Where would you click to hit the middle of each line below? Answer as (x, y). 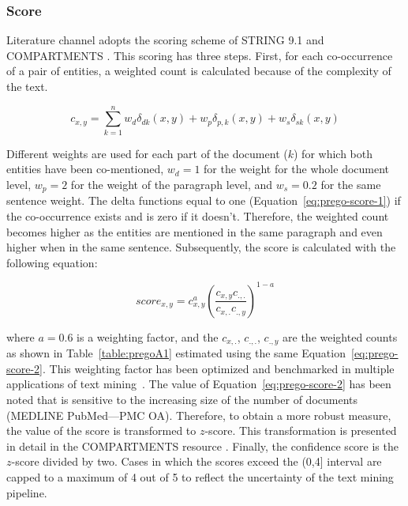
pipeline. (27, 492)
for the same (351, 184)
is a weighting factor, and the (148, 336)
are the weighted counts (340, 336)
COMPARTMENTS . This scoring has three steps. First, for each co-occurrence (200, 55)
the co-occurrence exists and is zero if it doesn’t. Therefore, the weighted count (198, 215)
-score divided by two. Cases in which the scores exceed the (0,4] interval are (197, 461)
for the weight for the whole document (297, 169)
